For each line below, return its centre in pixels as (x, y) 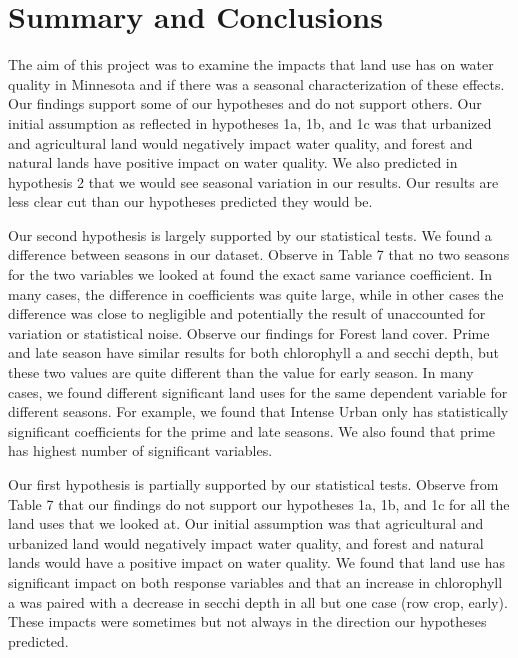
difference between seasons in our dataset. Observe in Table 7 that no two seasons (259, 254)
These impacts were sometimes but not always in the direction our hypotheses (247, 621)
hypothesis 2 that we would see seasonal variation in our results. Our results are (253, 181)
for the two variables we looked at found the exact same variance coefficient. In (250, 274)
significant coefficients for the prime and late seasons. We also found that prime (252, 430)
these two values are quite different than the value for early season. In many (241, 372)
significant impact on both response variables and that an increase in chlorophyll (255, 581)
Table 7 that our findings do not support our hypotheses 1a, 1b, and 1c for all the (259, 503)
